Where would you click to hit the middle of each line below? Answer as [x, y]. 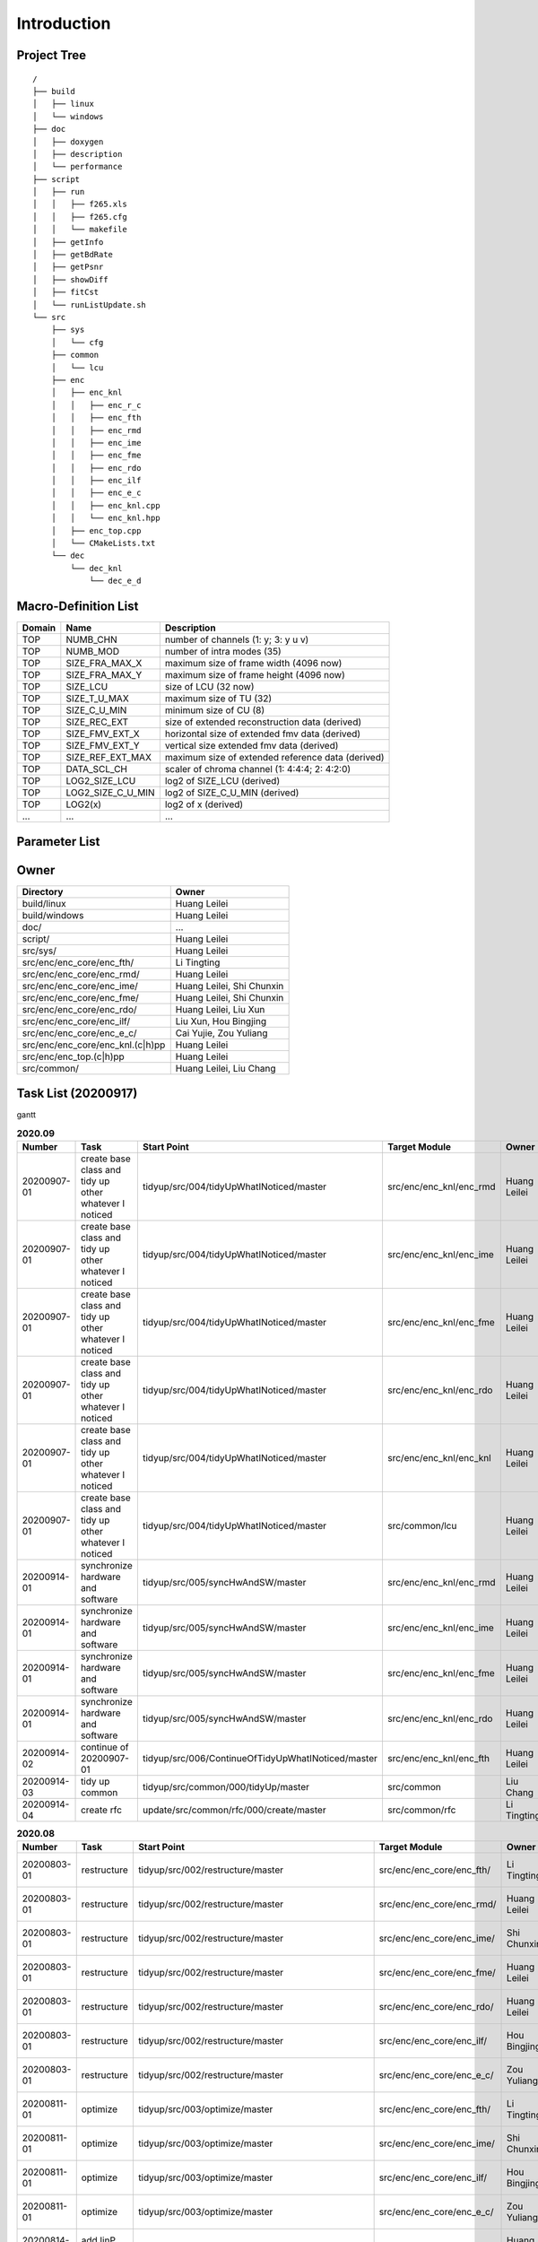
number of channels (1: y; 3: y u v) [237, 639]
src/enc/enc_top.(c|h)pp [73, 1056]
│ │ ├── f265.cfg [80, 217]
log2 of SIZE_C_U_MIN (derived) [232, 793]
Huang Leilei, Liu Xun [220, 1009]
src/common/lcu [422, 1525]
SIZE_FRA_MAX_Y [104, 675]
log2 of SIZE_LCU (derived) [222, 781]
